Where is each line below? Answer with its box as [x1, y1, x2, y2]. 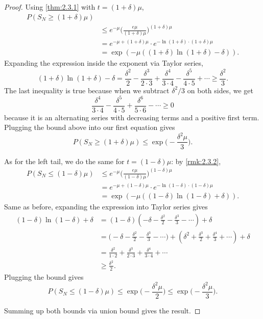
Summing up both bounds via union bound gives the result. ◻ [4, 305, 201, 315]
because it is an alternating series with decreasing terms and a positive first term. [4, 112, 259, 122]
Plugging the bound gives [4, 271, 84, 282]
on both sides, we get [187, 85, 254, 95]
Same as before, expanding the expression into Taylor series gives [4, 201, 208, 211]
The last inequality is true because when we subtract [4, 85, 170, 95]
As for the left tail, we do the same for [4, 155, 125, 166]
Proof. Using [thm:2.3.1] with [4, 2, 95, 12]
